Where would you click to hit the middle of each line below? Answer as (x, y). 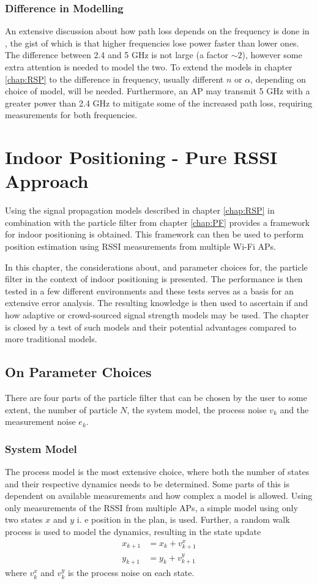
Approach (47, 181)
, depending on (278, 79)
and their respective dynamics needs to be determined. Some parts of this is (147, 483)
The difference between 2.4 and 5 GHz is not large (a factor (117, 55)
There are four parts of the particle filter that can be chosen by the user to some (156, 398)
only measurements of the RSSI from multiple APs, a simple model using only (151, 507)
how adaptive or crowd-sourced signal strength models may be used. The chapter (157, 315)
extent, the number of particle (61, 409)
